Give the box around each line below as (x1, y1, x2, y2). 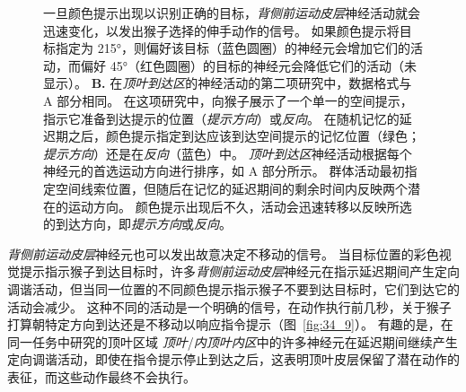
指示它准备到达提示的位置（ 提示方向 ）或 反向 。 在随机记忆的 (43, 109, 400, 127)
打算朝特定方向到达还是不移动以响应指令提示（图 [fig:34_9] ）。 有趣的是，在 (7, 315, 453, 334)
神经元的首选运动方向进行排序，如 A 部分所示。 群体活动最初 (43, 161, 405, 180)
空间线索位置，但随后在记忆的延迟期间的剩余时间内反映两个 (55, 179, 408, 197)
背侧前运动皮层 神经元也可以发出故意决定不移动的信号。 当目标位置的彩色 (7, 244, 439, 263)
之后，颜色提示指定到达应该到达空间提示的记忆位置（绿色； (67, 126, 420, 145)
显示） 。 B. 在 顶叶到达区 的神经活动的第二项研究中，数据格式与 (43, 74, 412, 92)
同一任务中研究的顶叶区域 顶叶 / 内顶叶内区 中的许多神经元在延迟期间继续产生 (7, 332, 458, 351)
